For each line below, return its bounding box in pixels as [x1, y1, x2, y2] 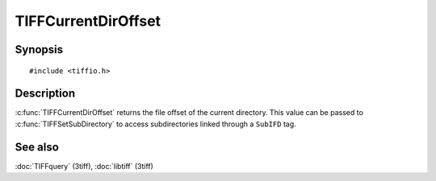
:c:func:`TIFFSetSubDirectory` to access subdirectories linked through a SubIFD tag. [15, 119, 296, 129]
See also [15, 140, 60, 154]
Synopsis [15, 43, 64, 56]
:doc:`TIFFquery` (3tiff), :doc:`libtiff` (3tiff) [15, 161, 153, 171]
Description [15, 87, 76, 101]
